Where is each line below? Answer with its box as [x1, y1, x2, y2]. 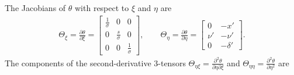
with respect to [75, 2, 129, 13]
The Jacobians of [5, 2, 66, 13]
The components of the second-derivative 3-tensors [5, 56, 186, 69]
